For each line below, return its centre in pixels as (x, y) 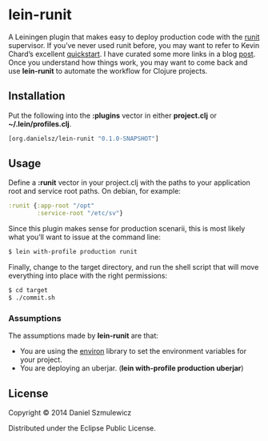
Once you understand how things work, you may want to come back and (128, 62)
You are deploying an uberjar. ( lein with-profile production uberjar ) (132, 368)
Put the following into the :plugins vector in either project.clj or (113, 115)
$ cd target (28, 291)
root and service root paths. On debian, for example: (95, 191)
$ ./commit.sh (32, 298)
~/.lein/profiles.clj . (40, 124)
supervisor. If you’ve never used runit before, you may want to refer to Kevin (134, 45)
